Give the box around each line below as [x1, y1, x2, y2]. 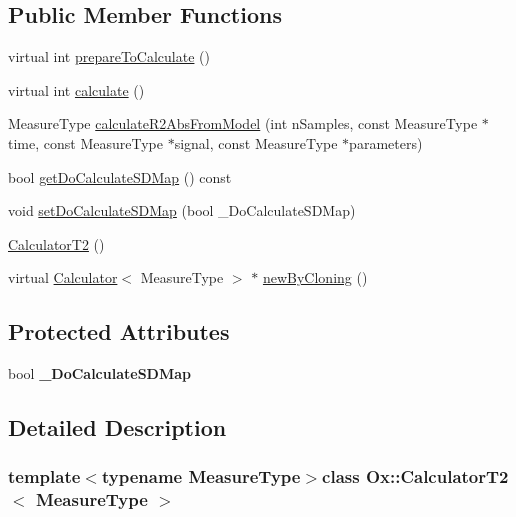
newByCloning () [262, 267, 368, 288]
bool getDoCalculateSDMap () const [8, 166, 232, 187]
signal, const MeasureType [174, 132, 338, 153]
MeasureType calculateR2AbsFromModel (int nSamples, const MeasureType [8, 113, 478, 134]
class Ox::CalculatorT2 [322, 464, 509, 489]
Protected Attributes [8, 316, 230, 347]
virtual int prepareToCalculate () [8, 46, 210, 67]
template [8, 464, 81, 489]
